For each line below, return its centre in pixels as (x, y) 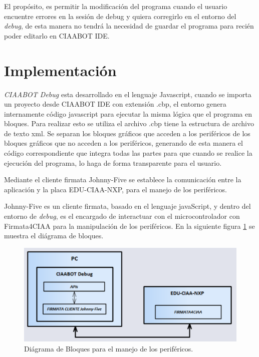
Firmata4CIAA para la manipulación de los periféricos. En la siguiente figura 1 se (129, 226)
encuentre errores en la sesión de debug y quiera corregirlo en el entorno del (120, 16)
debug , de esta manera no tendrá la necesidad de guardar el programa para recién (129, 26)
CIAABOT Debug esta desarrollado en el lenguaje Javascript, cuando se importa (128, 94)
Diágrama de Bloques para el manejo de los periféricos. (109, 348)
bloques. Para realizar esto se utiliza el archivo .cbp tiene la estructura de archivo (129, 123)
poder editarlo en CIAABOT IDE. (57, 35)
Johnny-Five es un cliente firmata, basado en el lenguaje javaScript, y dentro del (127, 206)
